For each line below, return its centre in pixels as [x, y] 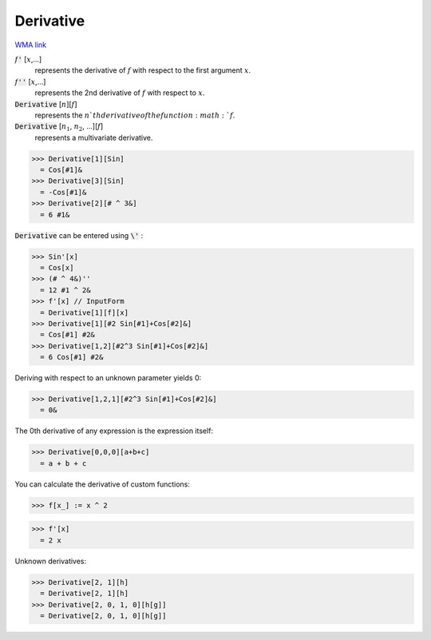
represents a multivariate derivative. [94, 137]
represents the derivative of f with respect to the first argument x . [143, 70]
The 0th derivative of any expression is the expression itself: [114, 431]
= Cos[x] [57, 267]
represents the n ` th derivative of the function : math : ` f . [135, 115]
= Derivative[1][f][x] [85, 312]
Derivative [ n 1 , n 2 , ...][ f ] [59, 127]
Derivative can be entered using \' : [79, 235]
